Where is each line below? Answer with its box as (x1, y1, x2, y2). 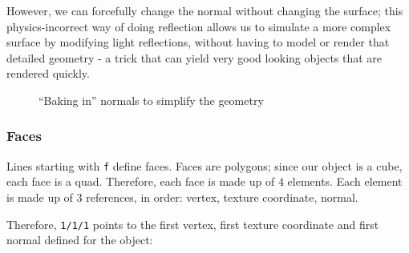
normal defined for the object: (6, 231, 153, 248)
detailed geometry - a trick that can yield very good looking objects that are (6, 49, 383, 66)
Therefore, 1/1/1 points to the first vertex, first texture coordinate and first (6, 215, 379, 232)
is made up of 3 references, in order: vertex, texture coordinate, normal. (6, 189, 358, 206)
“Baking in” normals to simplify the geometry (38, 91, 264, 108)
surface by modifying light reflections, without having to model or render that (6, 34, 390, 50)
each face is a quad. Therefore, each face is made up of (6, 173, 275, 190)
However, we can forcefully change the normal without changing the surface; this (6, 2, 403, 18)
